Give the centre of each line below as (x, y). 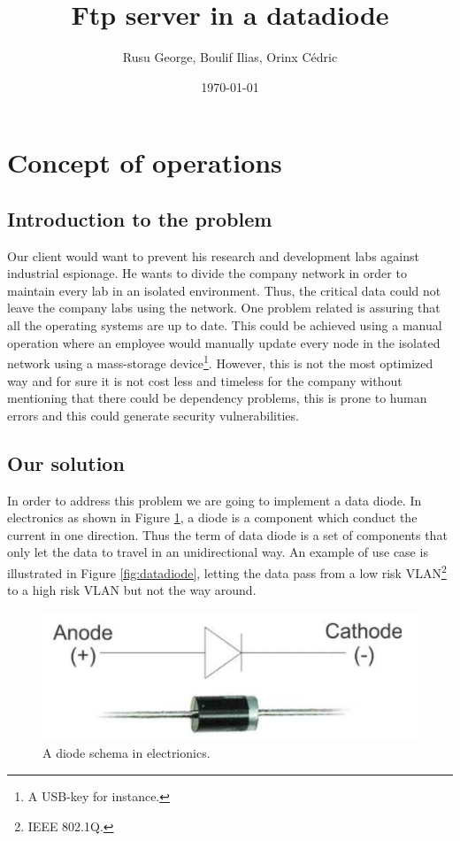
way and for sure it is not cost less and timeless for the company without (205, 380)
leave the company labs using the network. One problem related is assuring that (224, 308)
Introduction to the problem (140, 218)
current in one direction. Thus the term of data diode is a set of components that (227, 534)
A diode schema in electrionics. (126, 753)
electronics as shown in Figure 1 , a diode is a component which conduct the (212, 517)
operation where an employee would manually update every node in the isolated (224, 342)
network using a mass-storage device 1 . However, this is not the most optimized (220, 362)
